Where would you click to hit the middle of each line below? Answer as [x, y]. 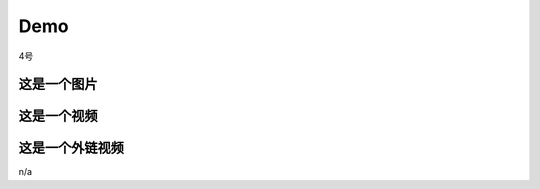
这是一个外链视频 [71, 148]
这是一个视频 [58, 116]
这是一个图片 [58, 84]
